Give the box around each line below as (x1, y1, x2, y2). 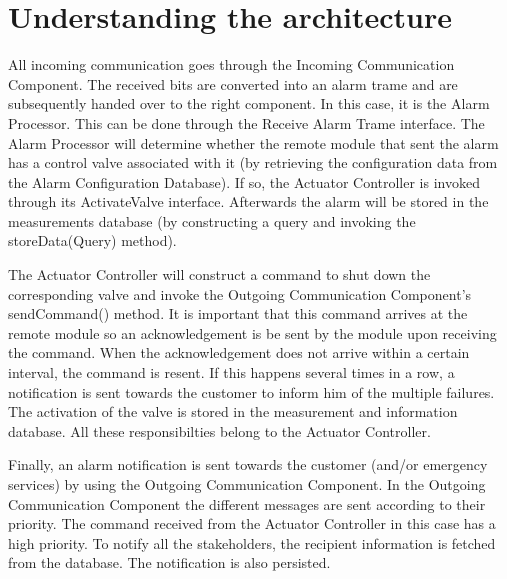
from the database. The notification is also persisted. (8, 552, 331, 573)
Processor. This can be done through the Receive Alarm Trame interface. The (8, 112, 485, 133)
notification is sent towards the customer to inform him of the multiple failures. (8, 381, 495, 402)
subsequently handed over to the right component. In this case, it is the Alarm (8, 93, 490, 114)
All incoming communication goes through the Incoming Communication (8, 54, 455, 75)
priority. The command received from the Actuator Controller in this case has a (8, 513, 496, 534)
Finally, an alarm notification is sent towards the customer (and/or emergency (8, 454, 488, 475)
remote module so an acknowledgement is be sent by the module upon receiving (8, 322, 497, 343)
